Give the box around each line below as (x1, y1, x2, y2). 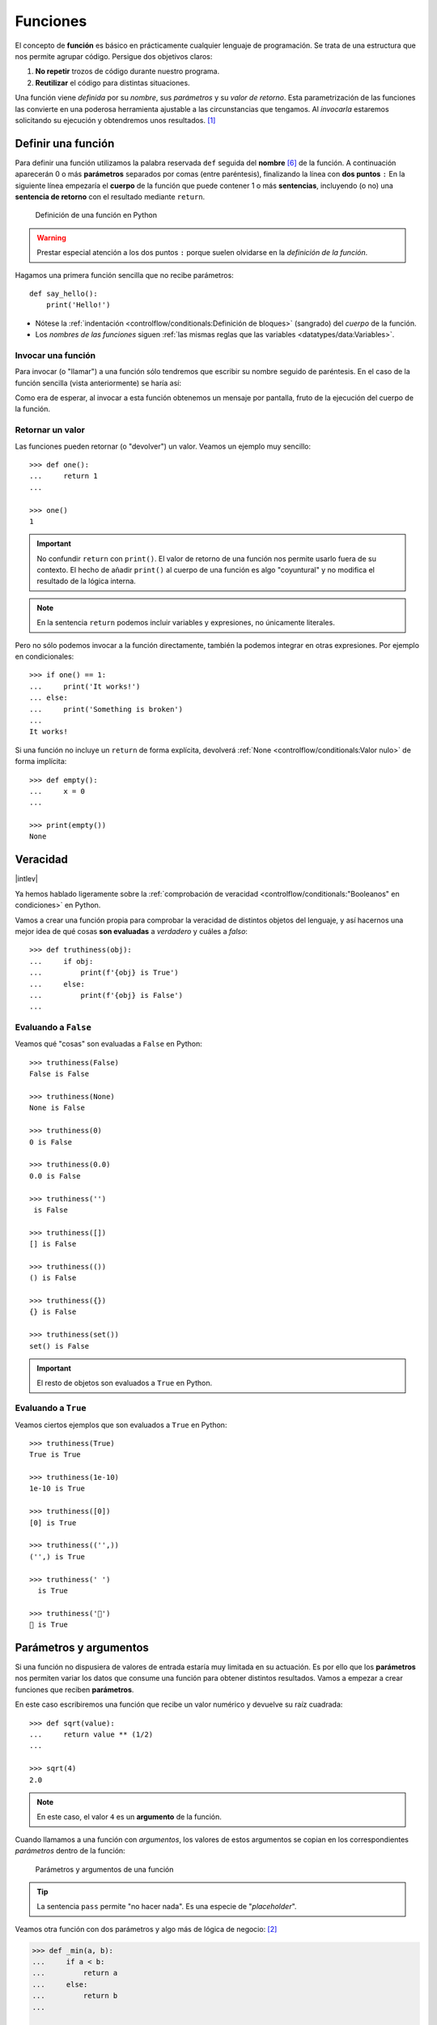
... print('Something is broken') (29, 705, 184, 714)
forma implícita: (15, 757, 67, 766)
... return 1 (29, 471, 98, 481)
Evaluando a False (15, 1021, 92, 1033)
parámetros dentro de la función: (15, 1846, 125, 1856)
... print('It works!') (29, 681, 141, 691)
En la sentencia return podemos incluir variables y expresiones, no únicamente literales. (36, 618, 335, 628)
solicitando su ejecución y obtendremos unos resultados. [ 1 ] (15, 115, 216, 125)
